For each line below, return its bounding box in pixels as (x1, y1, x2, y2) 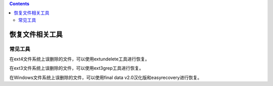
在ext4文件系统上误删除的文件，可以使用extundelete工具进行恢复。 (9, 56, 150, 62)
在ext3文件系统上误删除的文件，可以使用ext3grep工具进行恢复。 (9, 65, 144, 71)
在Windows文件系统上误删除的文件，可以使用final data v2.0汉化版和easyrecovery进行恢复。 (9, 74, 202, 80)
